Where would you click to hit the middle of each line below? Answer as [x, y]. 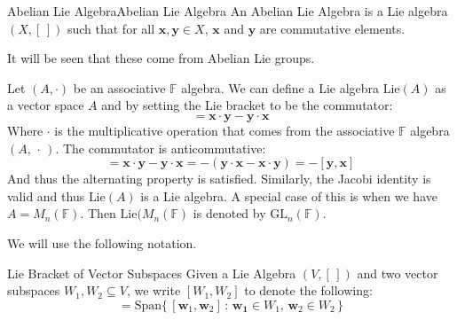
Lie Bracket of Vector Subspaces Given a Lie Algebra [152, 273]
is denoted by [229, 213]
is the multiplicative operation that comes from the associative [225, 130]
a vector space [46, 105]
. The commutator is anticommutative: [161, 148]
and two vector [398, 273]
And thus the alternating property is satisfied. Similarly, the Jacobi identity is [219, 179]
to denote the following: [308, 290]
